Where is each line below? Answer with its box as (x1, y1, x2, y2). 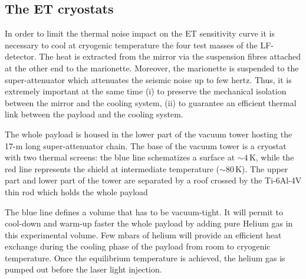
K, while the (249, 151, 294, 163)
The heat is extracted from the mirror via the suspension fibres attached (39, 50, 301, 63)
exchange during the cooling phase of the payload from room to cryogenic (5, 240, 271, 252)
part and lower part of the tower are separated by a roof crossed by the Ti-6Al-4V (5, 174, 302, 186)
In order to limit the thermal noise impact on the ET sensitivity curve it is (5, 27, 275, 40)
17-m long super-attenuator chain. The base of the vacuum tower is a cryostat (5, 139, 287, 152)
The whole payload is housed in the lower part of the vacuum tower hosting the (5, 127, 292, 140)
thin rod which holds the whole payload (5, 185, 148, 198)
